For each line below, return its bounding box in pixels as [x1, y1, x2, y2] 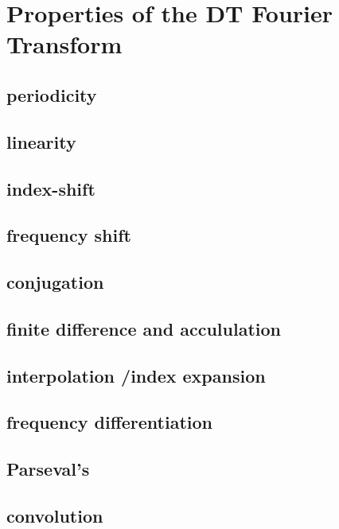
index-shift [6, 176, 95, 200]
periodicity [6, 82, 97, 107]
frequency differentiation [6, 410, 213, 434]
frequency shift [6, 223, 131, 247]
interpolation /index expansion [6, 363, 266, 387]
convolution [6, 503, 103, 527]
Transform [6, 28, 123, 60]
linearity [6, 129, 76, 154]
